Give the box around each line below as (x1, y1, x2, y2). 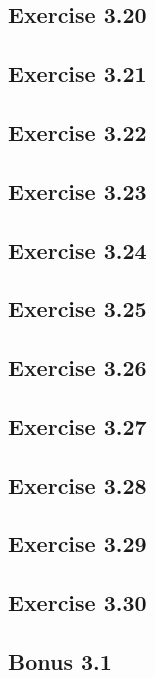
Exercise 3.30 (8, 587, 147, 618)
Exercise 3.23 (8, 175, 147, 206)
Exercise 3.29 (8, 528, 147, 559)
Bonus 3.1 (8, 645, 112, 676)
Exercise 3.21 (8, 58, 147, 89)
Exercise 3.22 (8, 116, 147, 147)
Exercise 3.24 (8, 234, 147, 265)
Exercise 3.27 (8, 410, 147, 441)
